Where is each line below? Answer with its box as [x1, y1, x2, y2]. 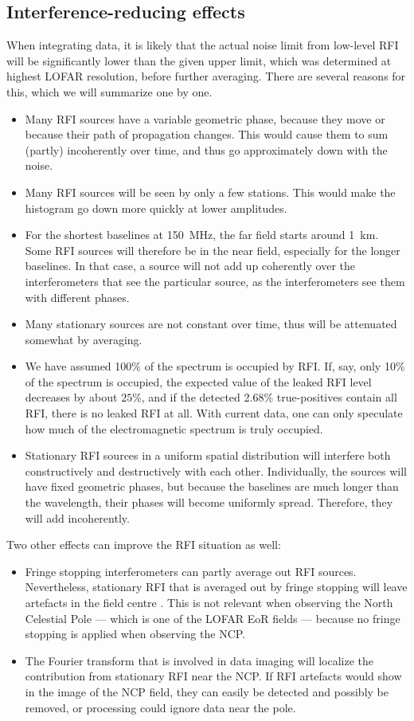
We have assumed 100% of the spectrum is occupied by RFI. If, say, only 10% [25, 358, 405, 374]
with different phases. [25, 288, 130, 305]
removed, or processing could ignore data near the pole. [25, 699, 296, 715]
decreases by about [25, 389, 118, 406]
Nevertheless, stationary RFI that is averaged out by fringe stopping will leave [25, 578, 408, 595]
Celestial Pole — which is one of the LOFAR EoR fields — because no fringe [25, 609, 400, 626]
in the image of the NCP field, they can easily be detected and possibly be [25, 683, 389, 699]
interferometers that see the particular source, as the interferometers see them [25, 272, 405, 289]
